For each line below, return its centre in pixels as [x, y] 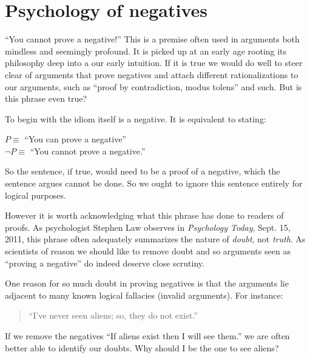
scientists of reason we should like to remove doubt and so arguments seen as [148, 251]
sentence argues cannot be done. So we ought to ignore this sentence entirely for [154, 183]
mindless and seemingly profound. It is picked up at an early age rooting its [146, 51]
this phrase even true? [46, 98]
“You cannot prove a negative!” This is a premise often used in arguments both [152, 39]
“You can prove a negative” [75, 139]
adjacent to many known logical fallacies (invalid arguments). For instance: [144, 295]
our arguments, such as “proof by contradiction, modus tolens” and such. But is [153, 86]
